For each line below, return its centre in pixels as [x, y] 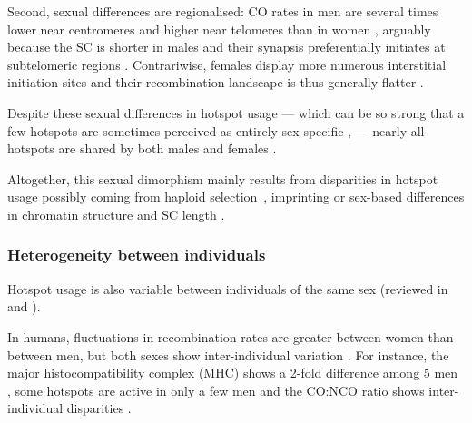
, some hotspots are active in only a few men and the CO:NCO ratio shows [216, 390]
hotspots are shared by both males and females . [142, 148]
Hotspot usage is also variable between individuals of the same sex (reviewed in [228, 288]
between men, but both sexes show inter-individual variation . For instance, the [228, 354]
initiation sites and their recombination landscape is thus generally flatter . [216, 82]
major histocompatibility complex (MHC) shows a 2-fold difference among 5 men [233, 373]
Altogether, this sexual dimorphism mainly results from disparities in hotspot [223, 178]
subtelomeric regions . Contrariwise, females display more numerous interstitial [227, 64]
